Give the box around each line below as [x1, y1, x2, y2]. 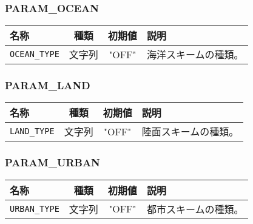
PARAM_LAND [5, 78, 90, 93]
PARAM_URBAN [5, 155, 100, 170]
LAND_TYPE [10, 126, 55, 137]
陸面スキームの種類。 [141, 124, 239, 139]
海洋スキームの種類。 [146, 47, 244, 62]
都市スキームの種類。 [146, 202, 244, 216]
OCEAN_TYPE [10, 49, 59, 59]
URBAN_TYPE [10, 203, 59, 214]
